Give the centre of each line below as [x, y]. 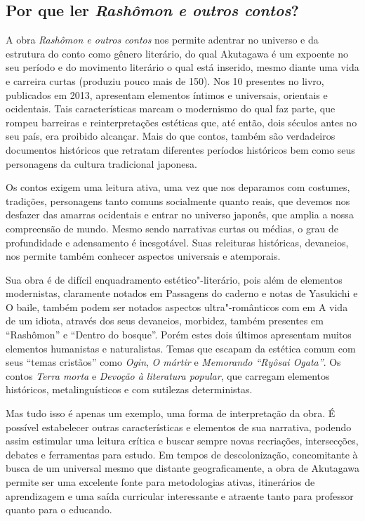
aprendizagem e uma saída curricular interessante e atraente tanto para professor [180, 495]
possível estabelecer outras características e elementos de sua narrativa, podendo [179, 427]
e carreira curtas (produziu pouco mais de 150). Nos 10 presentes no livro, [165, 80]
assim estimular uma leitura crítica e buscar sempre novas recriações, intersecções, [182, 441]
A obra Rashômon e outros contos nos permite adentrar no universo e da [162, 40]
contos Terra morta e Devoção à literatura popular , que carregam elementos [168, 375]
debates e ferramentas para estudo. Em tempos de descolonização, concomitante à [182, 454]
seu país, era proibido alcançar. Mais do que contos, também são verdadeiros [171, 136]
